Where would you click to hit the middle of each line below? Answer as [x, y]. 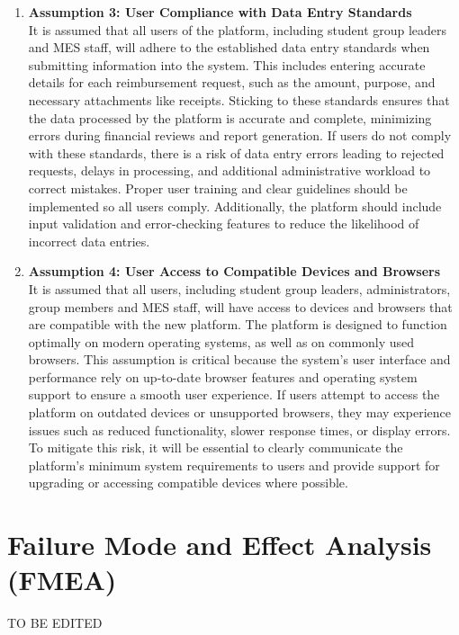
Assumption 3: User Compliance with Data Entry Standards [220, 12]
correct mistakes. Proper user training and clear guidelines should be [218, 188]
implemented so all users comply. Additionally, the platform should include [235, 206]
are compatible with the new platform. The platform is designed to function [238, 324]
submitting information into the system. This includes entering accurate [227, 64]
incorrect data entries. [89, 241]
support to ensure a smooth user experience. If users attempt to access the [234, 394]
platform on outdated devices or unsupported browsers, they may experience [239, 412]
